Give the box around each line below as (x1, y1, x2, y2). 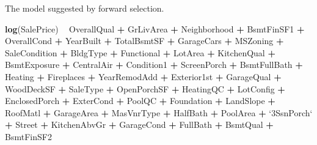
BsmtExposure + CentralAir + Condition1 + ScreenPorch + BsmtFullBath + (5, 58, 303, 71)
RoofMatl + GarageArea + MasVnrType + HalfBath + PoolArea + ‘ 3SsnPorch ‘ (5, 106, 313, 119)
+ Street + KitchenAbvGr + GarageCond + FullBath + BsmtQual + (5, 118, 274, 131)
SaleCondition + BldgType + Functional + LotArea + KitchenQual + (5, 46, 275, 59)
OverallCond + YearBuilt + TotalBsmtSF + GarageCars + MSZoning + (5, 34, 284, 47)
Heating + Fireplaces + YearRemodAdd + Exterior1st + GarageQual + (5, 70, 282, 83)
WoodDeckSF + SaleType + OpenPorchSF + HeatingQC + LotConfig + (5, 82, 285, 95)
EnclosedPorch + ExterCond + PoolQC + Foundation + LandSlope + (5, 94, 275, 107)
